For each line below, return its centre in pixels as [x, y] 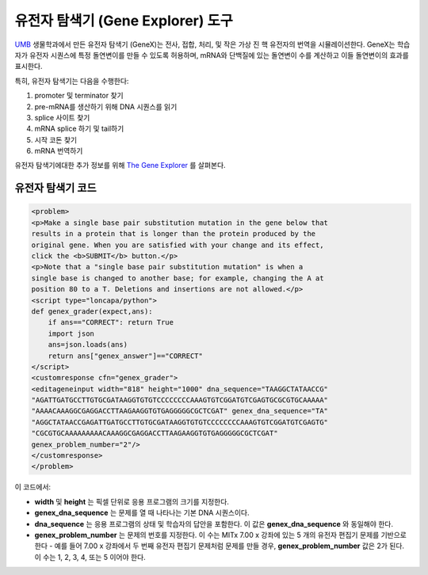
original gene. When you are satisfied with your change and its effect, [178, 245]
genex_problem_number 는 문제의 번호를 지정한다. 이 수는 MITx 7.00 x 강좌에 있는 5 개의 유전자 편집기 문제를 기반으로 [221, 535]
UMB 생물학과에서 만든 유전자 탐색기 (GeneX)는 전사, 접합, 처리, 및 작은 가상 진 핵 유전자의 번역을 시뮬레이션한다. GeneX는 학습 [212, 44]
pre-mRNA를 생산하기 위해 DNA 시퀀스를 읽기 [106, 106]
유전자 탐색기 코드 [55, 188]
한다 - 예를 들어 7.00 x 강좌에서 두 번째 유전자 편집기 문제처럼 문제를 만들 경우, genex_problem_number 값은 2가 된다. [219, 546]
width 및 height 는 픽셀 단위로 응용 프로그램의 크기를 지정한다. [132, 501]
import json [71, 333]
